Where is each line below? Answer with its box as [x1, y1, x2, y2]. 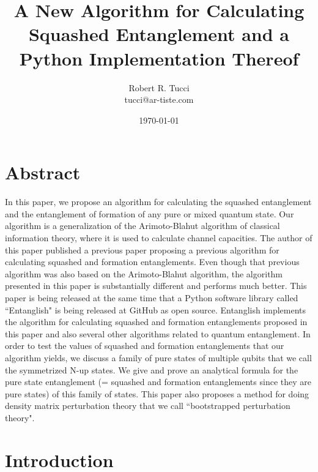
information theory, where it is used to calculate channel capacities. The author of [5, 231, 312, 244]
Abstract [5, 160, 81, 185]
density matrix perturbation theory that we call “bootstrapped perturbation [5, 399, 290, 412]
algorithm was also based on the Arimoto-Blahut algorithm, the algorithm [5, 267, 283, 280]
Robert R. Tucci [128, 81, 190, 94]
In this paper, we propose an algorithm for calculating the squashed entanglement [5, 195, 312, 208]
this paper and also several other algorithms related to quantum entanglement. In [5, 327, 311, 340]
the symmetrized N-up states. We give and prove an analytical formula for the [5, 363, 298, 376]
